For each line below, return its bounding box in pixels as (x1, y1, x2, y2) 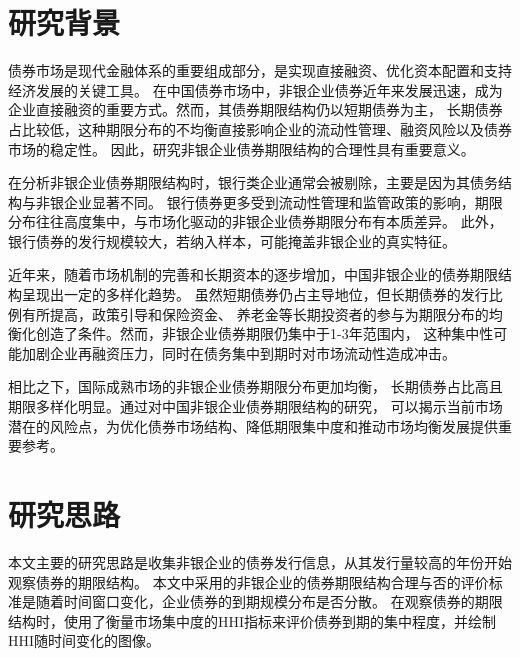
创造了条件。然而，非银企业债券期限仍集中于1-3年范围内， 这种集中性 (35, 323, 494, 344)
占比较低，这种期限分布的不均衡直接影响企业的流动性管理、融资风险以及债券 (8, 118, 512, 139)
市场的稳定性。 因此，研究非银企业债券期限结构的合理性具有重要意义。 (8, 138, 475, 159)
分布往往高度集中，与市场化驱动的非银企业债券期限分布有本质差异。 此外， (8, 211, 503, 232)
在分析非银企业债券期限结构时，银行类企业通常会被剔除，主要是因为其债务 (8, 172, 498, 193)
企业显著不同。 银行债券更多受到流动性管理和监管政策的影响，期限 (63, 191, 503, 212)
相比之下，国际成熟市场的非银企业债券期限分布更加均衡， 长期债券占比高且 (8, 376, 503, 397)
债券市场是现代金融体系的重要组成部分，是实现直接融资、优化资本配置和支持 (8, 60, 512, 81)
